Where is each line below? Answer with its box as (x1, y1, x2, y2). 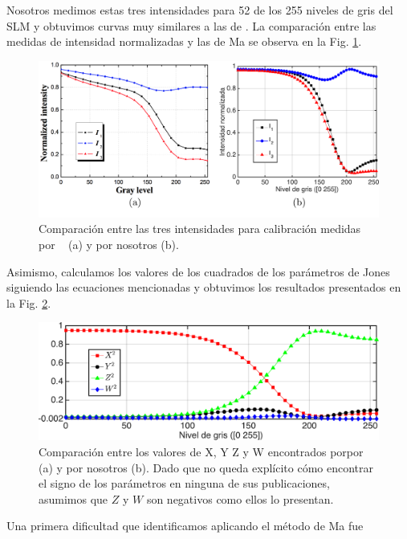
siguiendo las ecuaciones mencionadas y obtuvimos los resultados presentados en (6, 279, 401, 296)
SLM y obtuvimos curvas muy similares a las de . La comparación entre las (6, 17, 376, 34)
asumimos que (39, 490, 108, 507)
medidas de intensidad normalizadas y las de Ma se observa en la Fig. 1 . (6, 33, 362, 50)
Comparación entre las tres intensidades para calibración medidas (39, 220, 361, 237)
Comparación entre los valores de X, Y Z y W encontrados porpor (39, 443, 364, 459)
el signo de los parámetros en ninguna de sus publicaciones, (39, 475, 330, 492)
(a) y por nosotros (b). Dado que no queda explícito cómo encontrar (39, 459, 374, 476)
